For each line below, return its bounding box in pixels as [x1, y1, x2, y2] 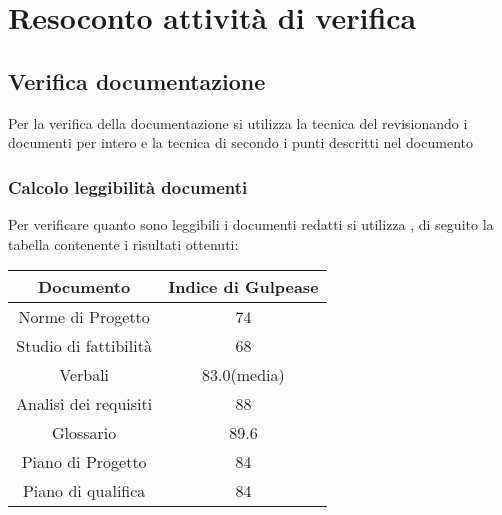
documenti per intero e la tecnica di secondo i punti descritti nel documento [8, 132, 473, 153]
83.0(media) [202, 363, 285, 387]
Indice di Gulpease [168, 275, 319, 299]
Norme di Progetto [18, 305, 150, 329]
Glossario [51, 421, 117, 445]
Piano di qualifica [22, 479, 146, 503]
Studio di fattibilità [16, 334, 152, 358]
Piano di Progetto [21, 450, 147, 474]
